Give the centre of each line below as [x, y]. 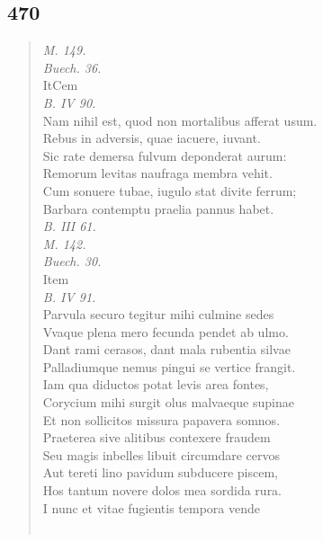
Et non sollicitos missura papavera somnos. [161, 419]
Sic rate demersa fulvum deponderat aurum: [165, 155]
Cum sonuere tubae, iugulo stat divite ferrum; [170, 190]
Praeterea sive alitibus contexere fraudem [157, 437]
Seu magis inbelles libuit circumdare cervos [161, 454]
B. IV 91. [69, 296]
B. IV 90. [69, 102]
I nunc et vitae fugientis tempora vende [152, 507]
